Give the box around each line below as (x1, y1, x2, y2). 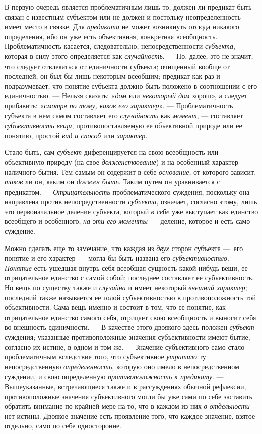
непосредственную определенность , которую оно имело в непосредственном (5, 361, 239, 371)
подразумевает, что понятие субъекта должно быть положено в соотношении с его (5, 80, 257, 91)
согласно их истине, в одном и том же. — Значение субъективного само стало (5, 341, 245, 352)
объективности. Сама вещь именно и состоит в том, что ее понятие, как (5, 302, 226, 313)
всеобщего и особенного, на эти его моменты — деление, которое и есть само (5, 216, 250, 226)
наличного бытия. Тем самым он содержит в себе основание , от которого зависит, (5, 166, 256, 177)
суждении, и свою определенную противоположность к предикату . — (5, 371, 224, 382)
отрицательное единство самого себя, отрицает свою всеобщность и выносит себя (5, 312, 256, 322)
